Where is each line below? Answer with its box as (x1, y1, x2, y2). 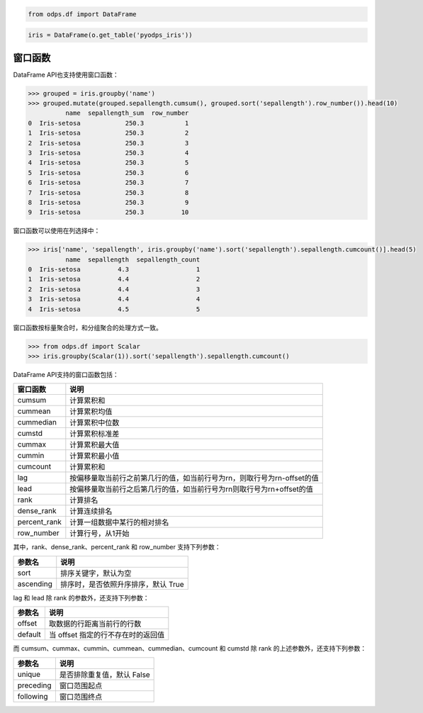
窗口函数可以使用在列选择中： (13, 227, 101, 235)
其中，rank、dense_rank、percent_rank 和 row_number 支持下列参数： (13, 543, 221, 551)
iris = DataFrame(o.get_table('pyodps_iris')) (28, 31, 193, 39)
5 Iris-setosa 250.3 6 (28, 169, 189, 176)
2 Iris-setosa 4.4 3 (28, 285, 201, 293)
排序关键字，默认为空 (60, 568, 132, 578)
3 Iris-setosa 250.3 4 (28, 149, 189, 157)
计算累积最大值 (69, 440, 120, 450)
